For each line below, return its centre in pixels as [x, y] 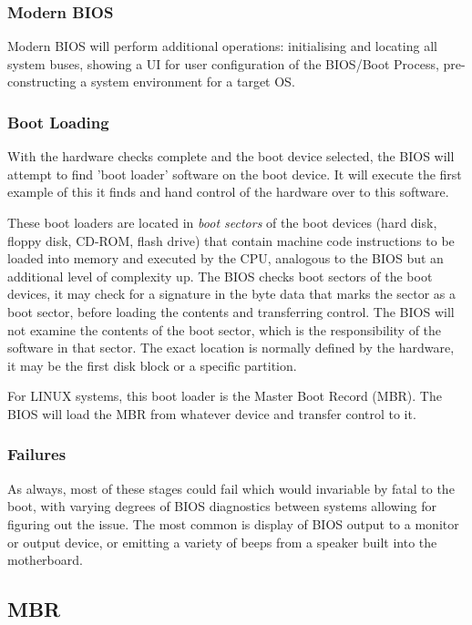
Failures [37, 454]
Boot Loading [58, 122]
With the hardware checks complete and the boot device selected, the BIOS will [231, 156]
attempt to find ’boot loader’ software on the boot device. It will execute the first [235, 174]
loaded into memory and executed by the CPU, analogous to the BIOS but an [226, 258]
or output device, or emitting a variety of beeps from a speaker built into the [222, 542]
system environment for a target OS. [193, 82]
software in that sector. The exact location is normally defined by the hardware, [231, 348]
